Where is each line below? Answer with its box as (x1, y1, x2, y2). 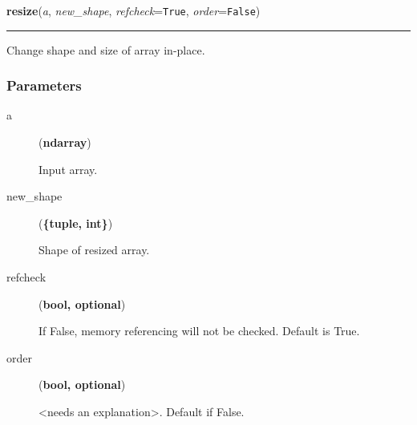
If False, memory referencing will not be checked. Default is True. (38, 322, 360, 339)
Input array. (38, 160, 98, 177)
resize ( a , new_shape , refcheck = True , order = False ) (6, 2, 261, 18)
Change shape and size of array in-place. (6, 41, 205, 58)
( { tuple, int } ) (38, 214, 113, 231)
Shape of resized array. (38, 241, 150, 258)
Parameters (6, 75, 82, 95)
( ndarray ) (38, 134, 91, 151)
